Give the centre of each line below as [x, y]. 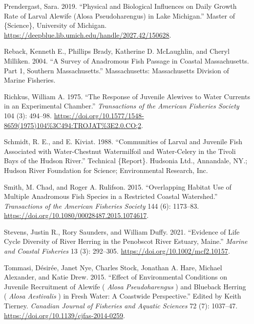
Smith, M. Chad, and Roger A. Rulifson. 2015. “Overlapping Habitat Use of [118, 186]
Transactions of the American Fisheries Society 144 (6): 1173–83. [102, 205]
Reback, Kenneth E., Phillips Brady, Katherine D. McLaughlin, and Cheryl [117, 51]
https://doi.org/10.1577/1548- [99, 115]
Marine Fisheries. [30, 80]
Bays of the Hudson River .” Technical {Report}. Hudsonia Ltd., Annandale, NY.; [126, 161]
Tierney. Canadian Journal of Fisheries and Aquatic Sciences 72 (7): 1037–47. [121, 306]
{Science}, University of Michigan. [55, 25]
